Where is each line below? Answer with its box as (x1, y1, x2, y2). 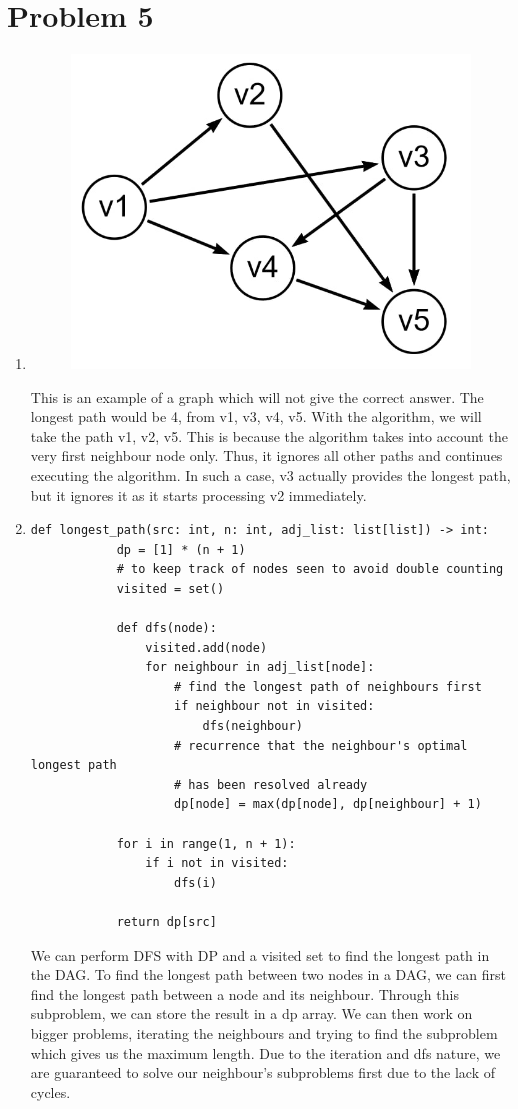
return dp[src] (116, 914, 217, 929)
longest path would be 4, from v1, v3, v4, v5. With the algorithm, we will (30, 406, 482, 427)
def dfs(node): (116, 621, 217, 636)
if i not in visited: (145, 856, 289, 871)
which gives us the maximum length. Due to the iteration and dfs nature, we (30, 1042, 501, 1063)
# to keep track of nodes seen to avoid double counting (116, 562, 504, 577)
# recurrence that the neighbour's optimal (173, 738, 468, 753)
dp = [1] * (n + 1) (116, 542, 246, 557)
